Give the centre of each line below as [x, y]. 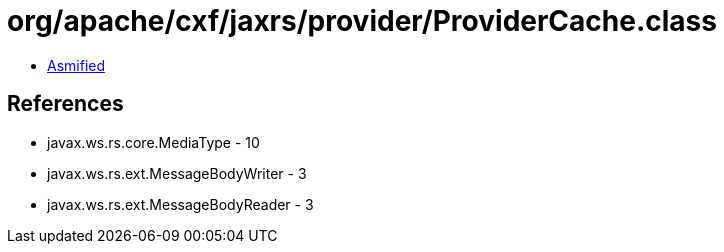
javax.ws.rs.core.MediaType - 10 [153, 142]
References [65, 104]
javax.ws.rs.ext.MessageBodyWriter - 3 [177, 173]
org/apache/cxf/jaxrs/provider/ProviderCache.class [362, 21]
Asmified [76, 65]
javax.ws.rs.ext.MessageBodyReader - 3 [180, 204]
